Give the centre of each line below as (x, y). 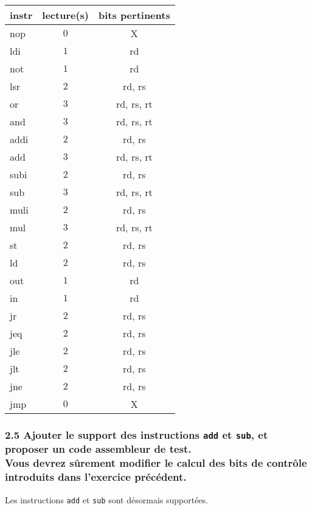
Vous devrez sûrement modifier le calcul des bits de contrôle (156, 463)
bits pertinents (134, 15)
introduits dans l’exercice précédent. (96, 477)
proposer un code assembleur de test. (98, 449)
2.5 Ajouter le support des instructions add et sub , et (137, 434)
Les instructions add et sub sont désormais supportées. (106, 499)
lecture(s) (66, 15)
